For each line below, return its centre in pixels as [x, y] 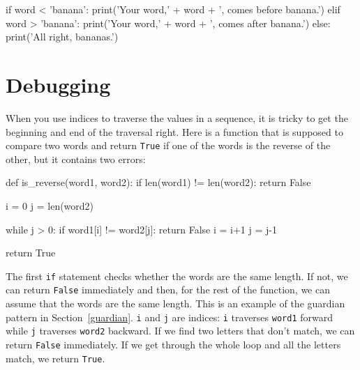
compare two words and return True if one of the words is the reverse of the [168, 145]
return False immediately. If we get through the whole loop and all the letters [173, 344]
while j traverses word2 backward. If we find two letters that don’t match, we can [180, 331]
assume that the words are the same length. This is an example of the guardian [175, 303]
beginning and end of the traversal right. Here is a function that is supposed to [174, 131]
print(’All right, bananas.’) [62, 37]
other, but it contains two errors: [76, 159]
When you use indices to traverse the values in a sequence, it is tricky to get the [177, 117]
